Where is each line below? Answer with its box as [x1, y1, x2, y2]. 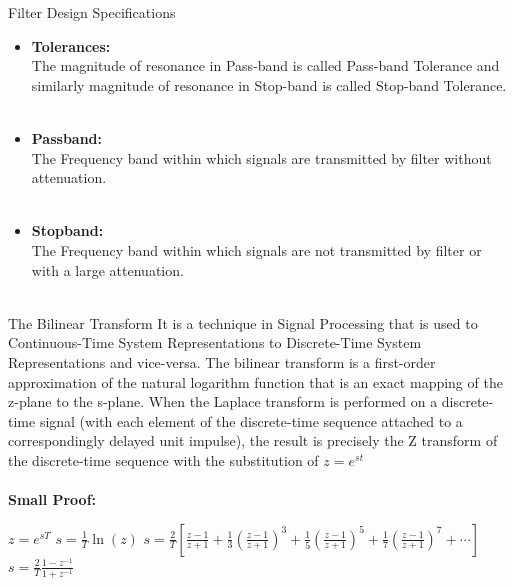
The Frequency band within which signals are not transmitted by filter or [31, 239, 482, 260]
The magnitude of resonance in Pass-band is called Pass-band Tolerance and [31, 55, 500, 76]
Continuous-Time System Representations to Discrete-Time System [8, 332, 422, 353]
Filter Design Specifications [8, 2, 176, 22]
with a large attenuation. [31, 259, 184, 280]
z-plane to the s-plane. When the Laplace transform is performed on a [8, 391, 438, 412]
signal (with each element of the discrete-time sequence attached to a [39, 410, 463, 431]
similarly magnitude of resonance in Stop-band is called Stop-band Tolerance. [31, 74, 507, 95]
